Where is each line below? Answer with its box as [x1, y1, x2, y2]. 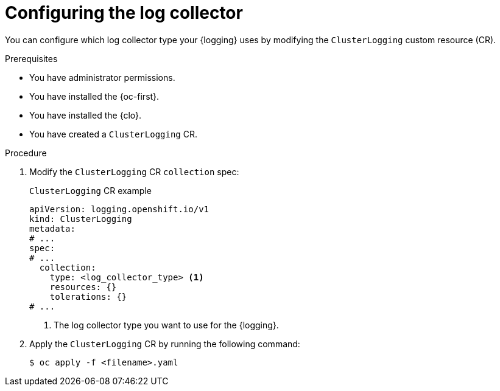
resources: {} [49, 282, 117, 292]
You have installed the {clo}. [29, 109, 142, 120]
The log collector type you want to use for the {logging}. [54, 319, 279, 330]
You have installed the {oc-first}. [29, 91, 160, 102]
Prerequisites [5, 53, 58, 64]
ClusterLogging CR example [29, 185, 152, 196]
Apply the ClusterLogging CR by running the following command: [29, 338, 300, 349]
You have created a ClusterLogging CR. [29, 128, 198, 139]
